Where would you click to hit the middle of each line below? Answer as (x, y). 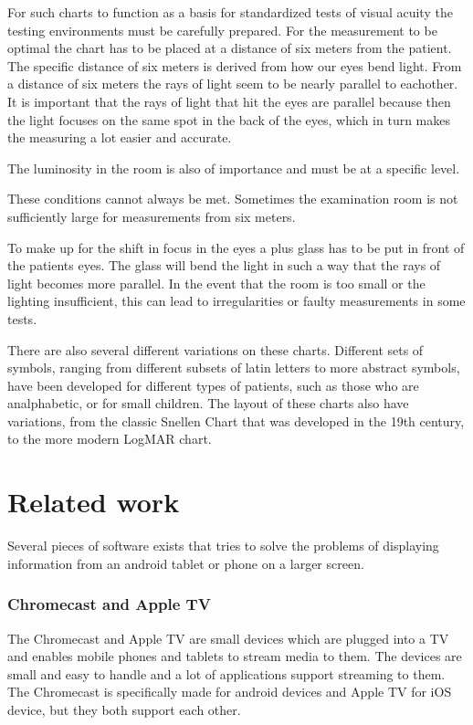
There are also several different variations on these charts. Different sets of (215, 349)
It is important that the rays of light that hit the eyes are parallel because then (229, 101)
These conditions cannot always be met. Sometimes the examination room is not (233, 199)
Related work (94, 502)
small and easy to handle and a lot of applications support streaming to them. (226, 673)
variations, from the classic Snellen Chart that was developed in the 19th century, (236, 420)
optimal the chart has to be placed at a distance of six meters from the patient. (230, 48)
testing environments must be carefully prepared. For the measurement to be (222, 30)
